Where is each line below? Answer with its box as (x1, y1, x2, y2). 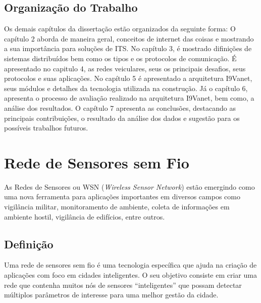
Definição (4, 236, 54, 251)
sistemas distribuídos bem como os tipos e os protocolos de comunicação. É (4, 53, 237, 63)
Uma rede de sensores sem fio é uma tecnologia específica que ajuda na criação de (4, 259, 257, 270)
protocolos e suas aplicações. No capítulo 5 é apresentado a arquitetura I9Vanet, (4, 73, 252, 83)
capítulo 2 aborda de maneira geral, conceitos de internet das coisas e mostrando (4, 33, 254, 44)
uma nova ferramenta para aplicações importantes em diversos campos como (4, 191, 240, 202)
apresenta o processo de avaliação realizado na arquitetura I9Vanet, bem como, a (4, 93, 254, 103)
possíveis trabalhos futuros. (4, 122, 88, 133)
